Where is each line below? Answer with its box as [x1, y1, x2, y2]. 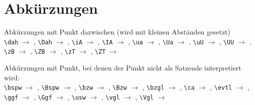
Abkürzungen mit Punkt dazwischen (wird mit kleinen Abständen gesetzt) [4, 27, 231, 37]
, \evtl [210, 82, 232, 92]
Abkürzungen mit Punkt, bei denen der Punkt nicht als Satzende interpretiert [4, 63, 242, 73]
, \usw [67, 91, 86, 102]
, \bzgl [142, 82, 165, 92]
